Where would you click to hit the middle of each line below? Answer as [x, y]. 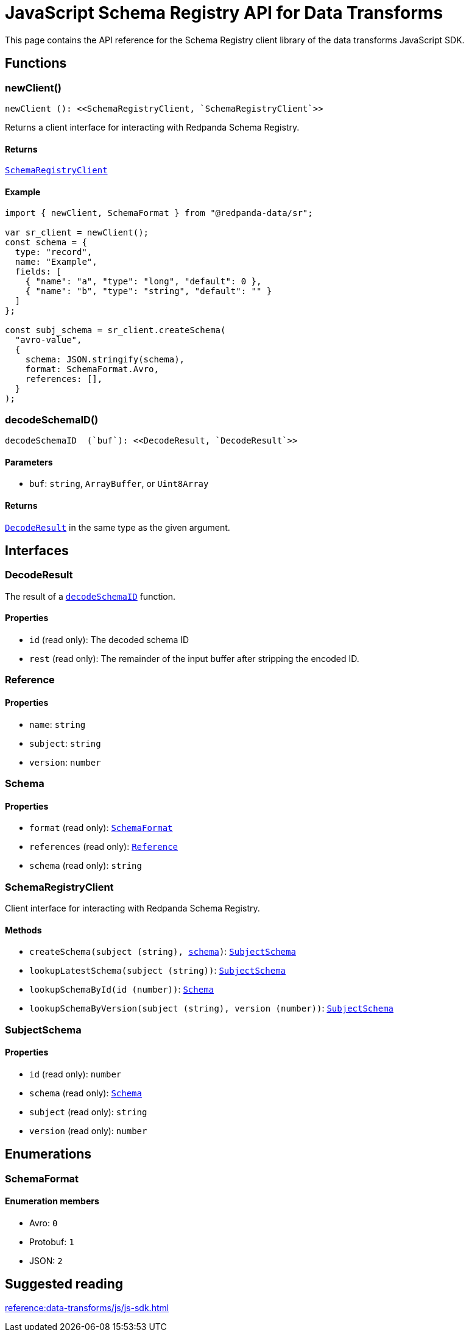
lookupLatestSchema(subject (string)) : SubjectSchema [157, 971]
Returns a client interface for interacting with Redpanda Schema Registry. [152, 127]
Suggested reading [64, 1284]
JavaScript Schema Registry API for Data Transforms [224, 13]
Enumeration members [52, 1201]
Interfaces [37, 551]
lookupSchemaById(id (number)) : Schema [122, 990]
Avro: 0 [44, 1223]
